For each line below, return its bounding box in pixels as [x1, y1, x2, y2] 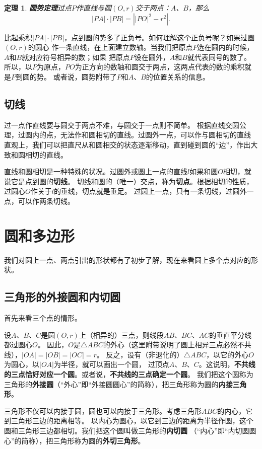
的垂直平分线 [209, 329, 252, 340]
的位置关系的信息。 [146, 71, 210, 82]
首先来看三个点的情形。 [4, 313, 82, 323]
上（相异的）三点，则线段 [79, 329, 164, 340]
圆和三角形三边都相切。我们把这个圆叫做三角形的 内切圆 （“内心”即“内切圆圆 [4, 425, 256, 435]
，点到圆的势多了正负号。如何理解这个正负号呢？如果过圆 [64, 32, 255, 42]
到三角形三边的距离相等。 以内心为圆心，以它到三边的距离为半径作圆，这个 [4, 415, 253, 426]
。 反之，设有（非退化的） [96, 349, 184, 359]
